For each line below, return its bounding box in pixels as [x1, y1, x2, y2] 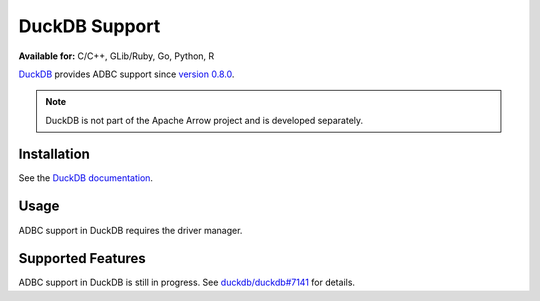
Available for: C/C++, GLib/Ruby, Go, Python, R [18, 50, 215, 62]
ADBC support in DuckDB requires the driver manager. [18, 224, 243, 236]
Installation [18, 145, 90, 162]
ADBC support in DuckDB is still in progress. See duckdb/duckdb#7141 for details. [18, 276, 355, 289]
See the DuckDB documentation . [18, 171, 154, 184]
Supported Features [18, 250, 147, 267]
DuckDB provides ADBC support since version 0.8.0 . [18, 68, 235, 80]
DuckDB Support [18, 15, 161, 37]
